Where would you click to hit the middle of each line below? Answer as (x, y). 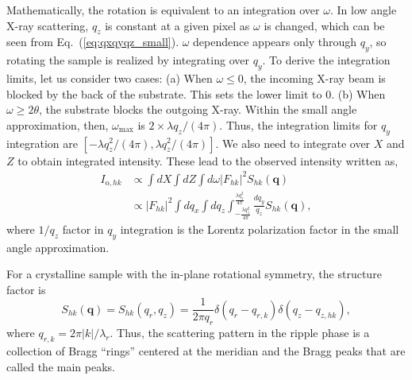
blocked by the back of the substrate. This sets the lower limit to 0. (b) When (196, 93)
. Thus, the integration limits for (298, 124)
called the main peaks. (61, 366)
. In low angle (363, 10)
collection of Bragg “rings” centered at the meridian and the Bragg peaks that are (206, 350)
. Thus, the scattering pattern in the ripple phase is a (240, 333)
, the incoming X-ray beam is (314, 78)
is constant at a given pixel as (177, 25)
